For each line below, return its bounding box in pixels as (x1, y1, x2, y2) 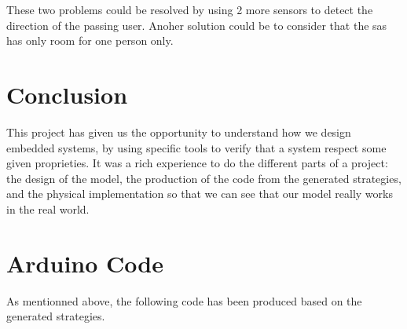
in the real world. (6, 200, 90, 217)
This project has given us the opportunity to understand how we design (6, 123, 351, 140)
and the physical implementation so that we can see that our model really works (6, 185, 393, 202)
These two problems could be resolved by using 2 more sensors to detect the (6, 2, 373, 17)
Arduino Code (6, 247, 163, 279)
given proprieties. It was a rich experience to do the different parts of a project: (6, 155, 388, 171)
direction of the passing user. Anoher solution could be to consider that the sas (6, 16, 387, 33)
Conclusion (6, 78, 128, 110)
